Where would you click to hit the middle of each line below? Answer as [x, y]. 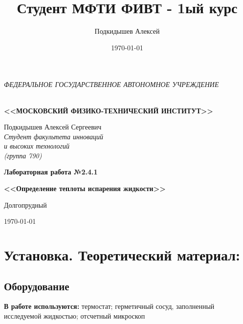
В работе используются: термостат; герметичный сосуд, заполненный [109, 306]
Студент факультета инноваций [54, 136]
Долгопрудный [25, 205]
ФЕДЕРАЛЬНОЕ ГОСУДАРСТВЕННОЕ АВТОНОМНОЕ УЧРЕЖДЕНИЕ [111, 84]
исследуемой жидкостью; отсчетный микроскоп [75, 316]
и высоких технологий [37, 146]
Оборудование [37, 286]
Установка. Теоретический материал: [122, 255]
